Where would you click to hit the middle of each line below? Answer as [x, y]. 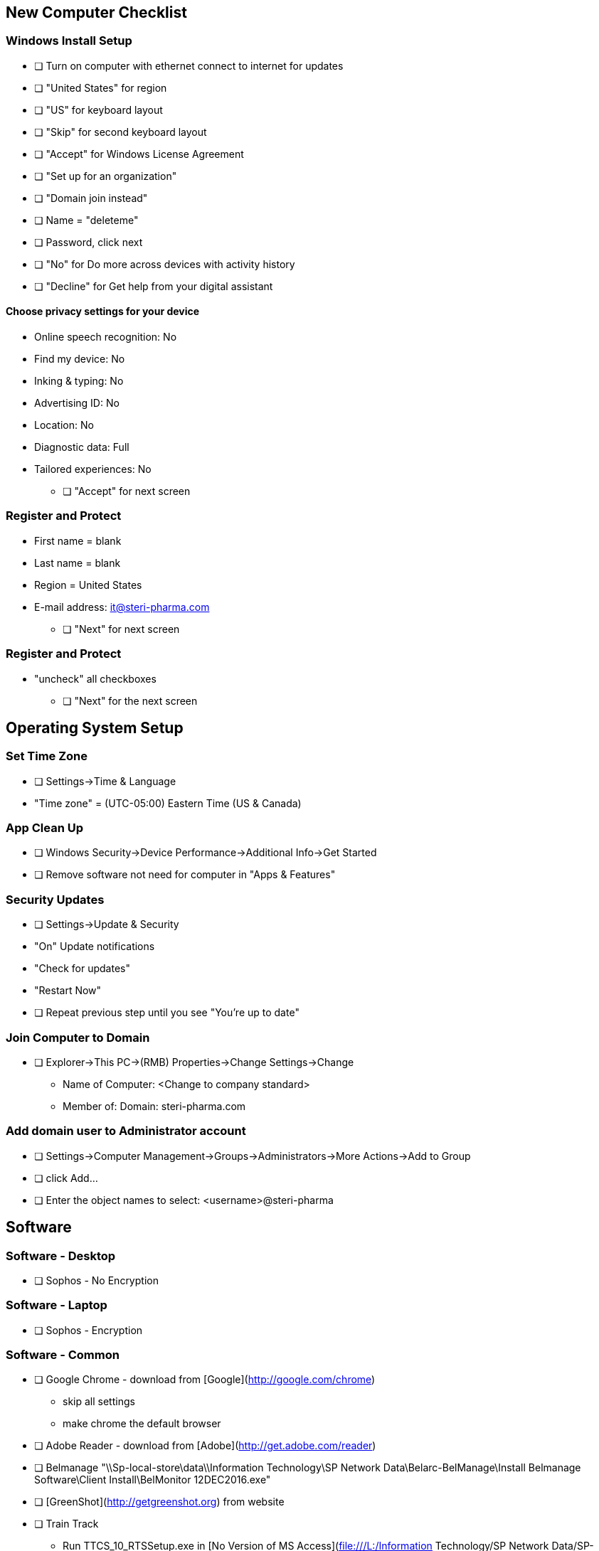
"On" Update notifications [95, 947]
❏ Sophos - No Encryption [96, 1280]
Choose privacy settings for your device [103, 311]
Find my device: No [80, 359]
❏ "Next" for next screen [121, 629]
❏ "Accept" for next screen [127, 491]
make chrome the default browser [142, 1424]
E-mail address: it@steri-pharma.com [122, 607]
